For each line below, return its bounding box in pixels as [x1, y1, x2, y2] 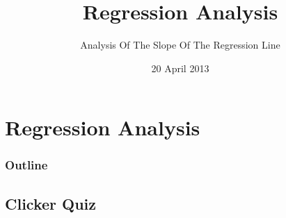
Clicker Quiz [5, 192, 97, 214]
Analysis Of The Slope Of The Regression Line [80, 37, 280, 52]
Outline [5, 156, 48, 174]
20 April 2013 [151, 60, 209, 75]
